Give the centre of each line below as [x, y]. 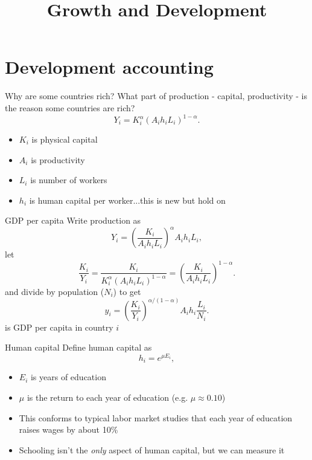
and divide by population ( [55, 291]
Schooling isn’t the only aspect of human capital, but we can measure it [152, 449]
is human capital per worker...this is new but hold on [127, 200]
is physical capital [65, 139]
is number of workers [69, 180]
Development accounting [109, 67]
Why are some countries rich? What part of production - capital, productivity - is [156, 96]
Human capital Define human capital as [78, 347]
